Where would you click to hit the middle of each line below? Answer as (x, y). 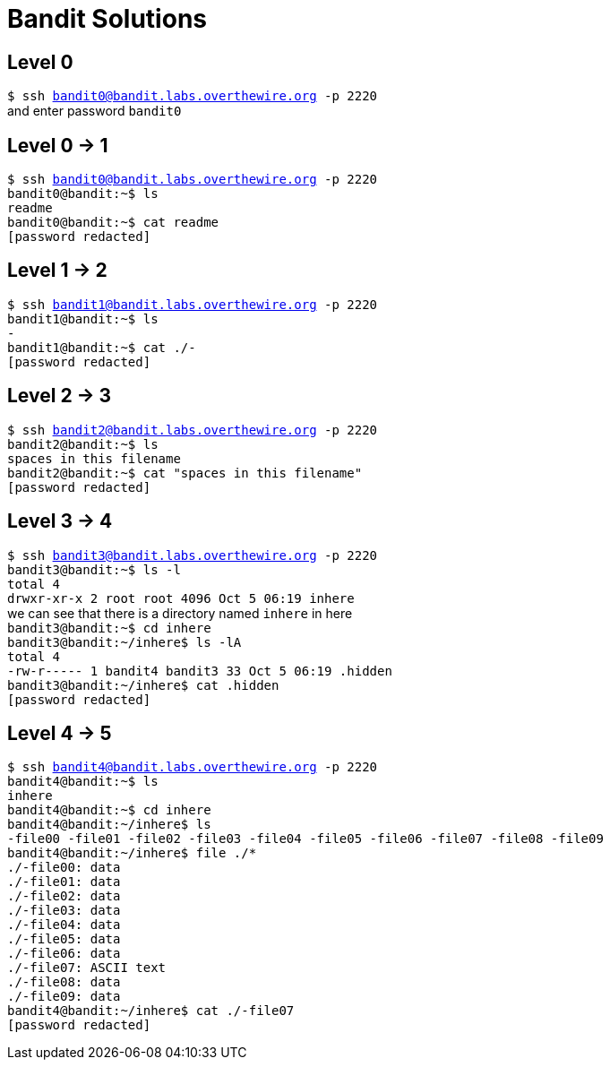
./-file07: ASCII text (87, 968)
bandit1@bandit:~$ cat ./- (102, 347)
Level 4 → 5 (60, 733)
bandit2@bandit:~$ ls (83, 444)
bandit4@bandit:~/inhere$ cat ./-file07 (151, 1011)
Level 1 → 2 (57, 271)
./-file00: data (64, 868)
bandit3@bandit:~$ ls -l (94, 569)
